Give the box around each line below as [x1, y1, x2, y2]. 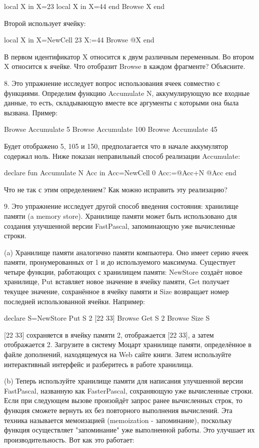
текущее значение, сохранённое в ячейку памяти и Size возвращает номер [4, 286, 229, 297]
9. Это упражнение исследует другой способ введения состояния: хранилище [4, 201, 238, 211]
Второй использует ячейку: [4, 17, 86, 28]
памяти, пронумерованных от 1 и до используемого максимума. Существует [4, 257, 235, 267]
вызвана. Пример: [4, 107, 58, 117]
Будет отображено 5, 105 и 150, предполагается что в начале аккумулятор [4, 140, 228, 151]
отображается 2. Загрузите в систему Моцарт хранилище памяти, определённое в [4, 339, 251, 350]
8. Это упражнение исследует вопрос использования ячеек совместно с [4, 77, 220, 88]
